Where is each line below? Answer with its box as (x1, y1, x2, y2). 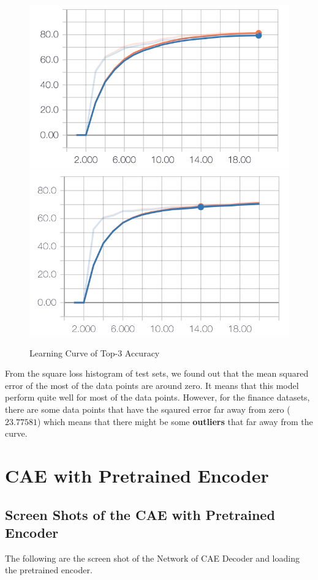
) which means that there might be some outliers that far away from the (37, 415, 313, 427)
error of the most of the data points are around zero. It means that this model (5, 379, 299, 391)
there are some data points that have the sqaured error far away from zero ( (5, 403, 290, 416)
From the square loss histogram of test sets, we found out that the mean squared (5, 367, 309, 380)
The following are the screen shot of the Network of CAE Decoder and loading (5, 551, 300, 564)
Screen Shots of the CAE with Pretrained (5, 505, 275, 524)
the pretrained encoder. (5, 563, 93, 576)
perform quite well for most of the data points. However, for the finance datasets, (5, 391, 310, 404)
